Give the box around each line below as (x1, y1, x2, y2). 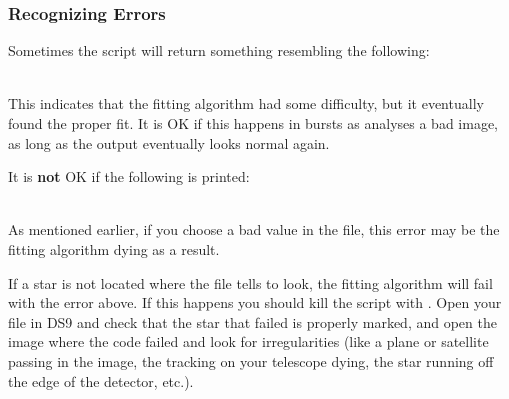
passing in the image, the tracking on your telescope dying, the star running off (8, 350, 494, 371)
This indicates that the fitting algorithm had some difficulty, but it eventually (8, 93, 484, 114)
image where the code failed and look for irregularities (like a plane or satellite (8, 331, 489, 352)
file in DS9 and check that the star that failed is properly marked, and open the (8, 311, 497, 332)
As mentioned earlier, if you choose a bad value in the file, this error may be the (8, 219, 500, 240)
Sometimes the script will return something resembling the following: (8, 40, 430, 61)
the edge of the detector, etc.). (8, 370, 194, 391)
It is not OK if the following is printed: (8, 166, 250, 187)
